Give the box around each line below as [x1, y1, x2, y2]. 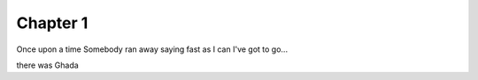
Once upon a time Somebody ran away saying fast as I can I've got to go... [16, 44, 288, 55]
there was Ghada [16, 60, 79, 70]
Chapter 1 [16, 13, 89, 33]
